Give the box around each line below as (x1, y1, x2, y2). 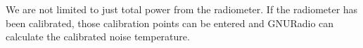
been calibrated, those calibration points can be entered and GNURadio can (6, 15, 334, 30)
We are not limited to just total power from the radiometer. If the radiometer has (6, 2, 358, 16)
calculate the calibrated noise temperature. (6, 29, 190, 44)
